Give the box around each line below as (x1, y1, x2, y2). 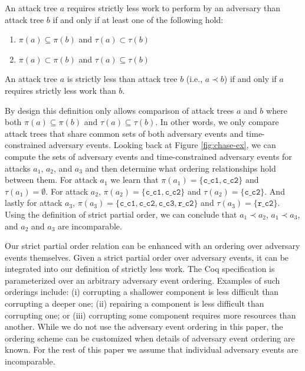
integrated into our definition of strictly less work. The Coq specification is (5, 262, 275, 275)
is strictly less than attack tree (67, 73, 178, 85)
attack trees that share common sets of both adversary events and (5, 127, 244, 139)
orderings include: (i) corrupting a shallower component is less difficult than (5, 285, 279, 298)
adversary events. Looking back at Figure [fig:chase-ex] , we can (48, 139, 276, 151)
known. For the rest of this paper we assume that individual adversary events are (5, 343, 299, 356)
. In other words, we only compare (155, 116, 279, 128)
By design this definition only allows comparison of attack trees (5, 104, 234, 116)
